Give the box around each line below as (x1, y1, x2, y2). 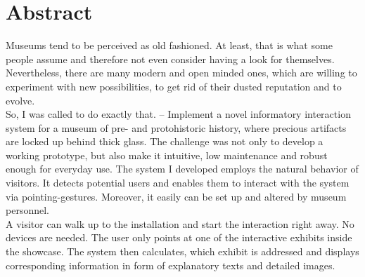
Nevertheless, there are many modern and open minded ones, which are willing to (6, 65, 357, 80)
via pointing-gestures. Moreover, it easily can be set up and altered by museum (6, 189, 347, 203)
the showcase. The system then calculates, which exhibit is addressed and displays (6, 244, 359, 259)
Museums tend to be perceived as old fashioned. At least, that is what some (6, 38, 333, 53)
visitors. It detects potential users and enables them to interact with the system (6, 175, 350, 190)
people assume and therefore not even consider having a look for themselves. (6, 51, 335, 66)
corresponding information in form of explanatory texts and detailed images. (6, 257, 335, 272)
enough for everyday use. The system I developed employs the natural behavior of (6, 161, 359, 176)
